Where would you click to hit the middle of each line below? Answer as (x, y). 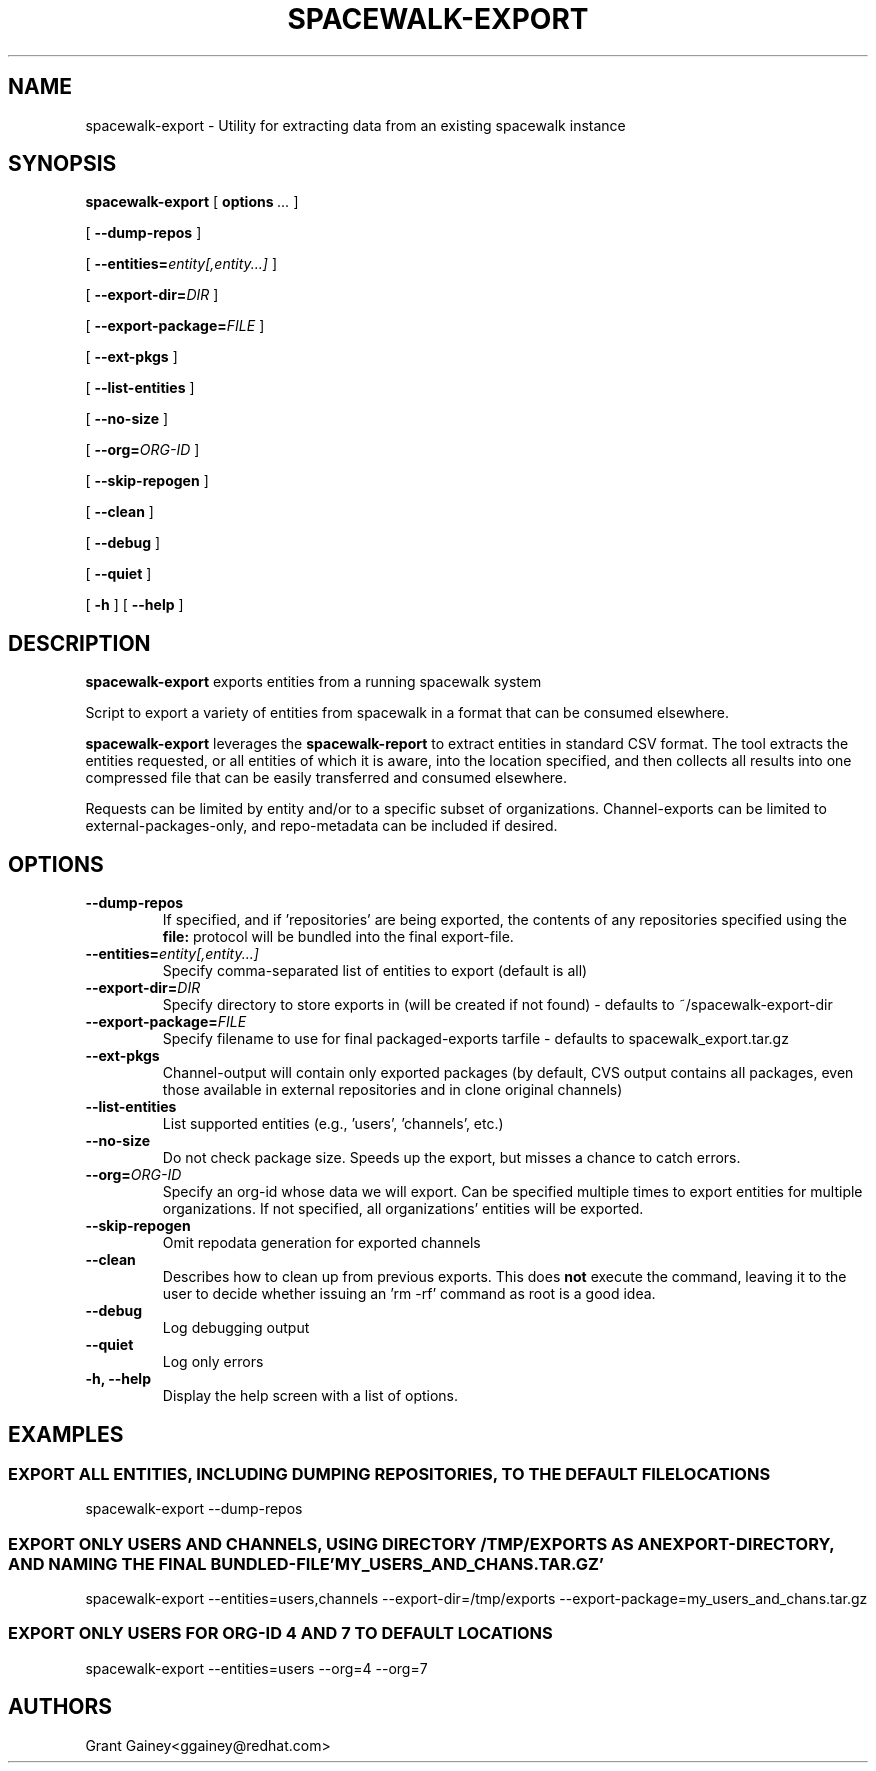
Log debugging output (236, 1328)
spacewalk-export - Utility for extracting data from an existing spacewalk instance (355, 125)
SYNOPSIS (62, 164)
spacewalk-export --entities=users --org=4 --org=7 (256, 1668)
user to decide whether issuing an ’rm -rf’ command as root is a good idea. (409, 1294)
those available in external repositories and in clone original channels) (392, 1090)
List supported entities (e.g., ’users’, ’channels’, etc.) (333, 1124)
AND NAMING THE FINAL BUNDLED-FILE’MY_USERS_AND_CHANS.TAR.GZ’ (306, 1563)
